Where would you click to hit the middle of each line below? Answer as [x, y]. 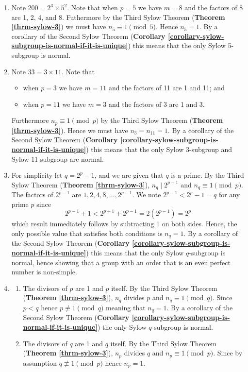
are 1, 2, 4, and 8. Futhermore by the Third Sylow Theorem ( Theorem [118, 17]
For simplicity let [37, 175]
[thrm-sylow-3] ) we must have [59, 26]
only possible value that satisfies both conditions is [87, 233]
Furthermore [30, 120]
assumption [40, 363]
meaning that [126, 307]
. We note [147, 194]
